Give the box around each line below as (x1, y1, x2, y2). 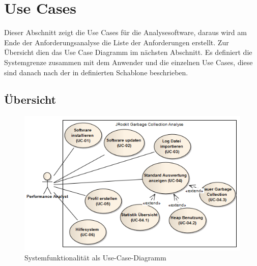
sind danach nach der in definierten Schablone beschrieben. (4, 67, 188, 77)
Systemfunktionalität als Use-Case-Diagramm (24, 252, 166, 263)
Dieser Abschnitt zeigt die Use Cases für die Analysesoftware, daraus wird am (4, 27, 247, 38)
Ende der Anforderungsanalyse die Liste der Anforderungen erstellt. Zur (4, 37, 229, 47)
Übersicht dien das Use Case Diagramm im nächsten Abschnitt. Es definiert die (4, 47, 252, 57)
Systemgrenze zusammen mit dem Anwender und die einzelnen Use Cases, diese (4, 56, 253, 67)
